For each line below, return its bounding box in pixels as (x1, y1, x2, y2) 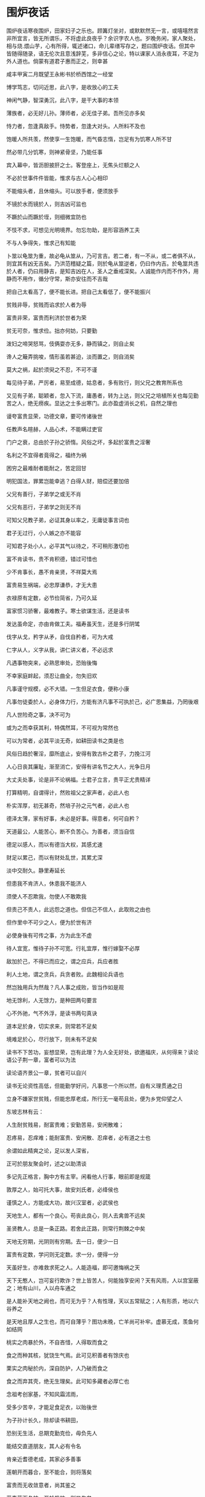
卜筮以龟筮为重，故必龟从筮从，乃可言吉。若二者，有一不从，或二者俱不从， (6, 252, 199, 260)
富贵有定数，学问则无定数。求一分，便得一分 (6, 1250, 119, 1258)
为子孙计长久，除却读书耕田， (6, 1416, 81, 1424)
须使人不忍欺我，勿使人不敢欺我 (6, 892, 87, 900)
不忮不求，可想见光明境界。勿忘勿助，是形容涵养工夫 (6, 226, 140, 233)
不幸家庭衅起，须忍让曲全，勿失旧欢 (6, 672, 98, 679)
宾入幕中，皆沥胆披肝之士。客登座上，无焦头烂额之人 (6, 161, 140, 169)
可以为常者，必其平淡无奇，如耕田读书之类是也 (6, 737, 124, 744)
